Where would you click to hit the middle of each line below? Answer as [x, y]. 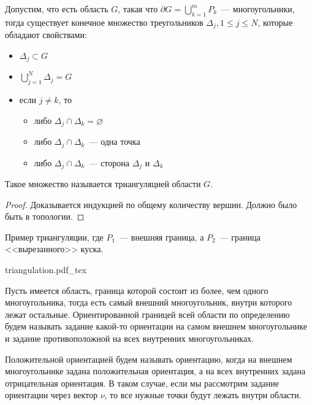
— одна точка [115, 141]
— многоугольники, [258, 9]
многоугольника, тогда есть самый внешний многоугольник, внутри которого [149, 302]
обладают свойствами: [46, 35]
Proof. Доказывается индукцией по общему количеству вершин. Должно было [151, 204]
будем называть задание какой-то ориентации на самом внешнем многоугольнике [156, 326]
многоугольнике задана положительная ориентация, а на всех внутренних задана [155, 371]
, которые [275, 22]
